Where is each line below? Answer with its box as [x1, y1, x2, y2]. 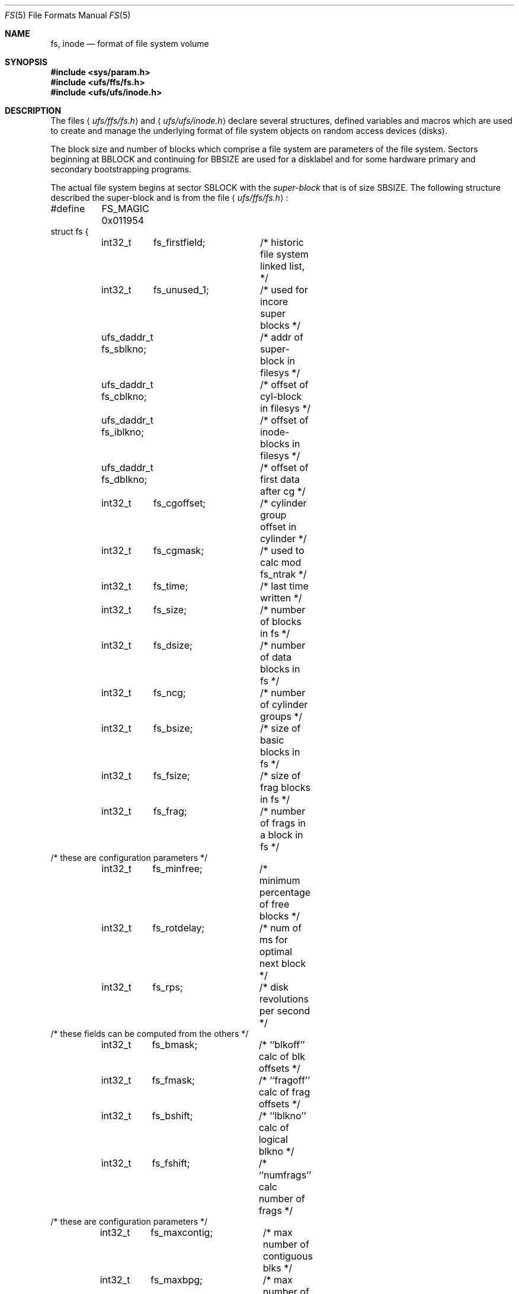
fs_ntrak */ [259, 568, 307, 580]
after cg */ [259, 485, 306, 497]
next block [259, 957, 306, 969]
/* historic [259, 236, 304, 248]
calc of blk [258, 1050, 305, 1062]
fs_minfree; [152, 863, 203, 875]
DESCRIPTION [5, 105, 62, 116]
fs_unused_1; [153, 284, 209, 296]
